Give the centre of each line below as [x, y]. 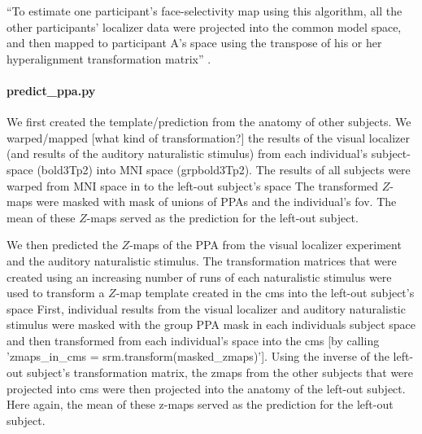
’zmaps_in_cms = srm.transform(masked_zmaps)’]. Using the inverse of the [198, 356]
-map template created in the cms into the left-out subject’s [265, 293]
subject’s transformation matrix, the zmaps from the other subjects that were [220, 373]
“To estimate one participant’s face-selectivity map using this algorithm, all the [204, 11]
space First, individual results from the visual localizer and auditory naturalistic [206, 308]
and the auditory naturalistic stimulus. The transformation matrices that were [202, 260]
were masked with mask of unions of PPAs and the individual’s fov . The [216, 202]
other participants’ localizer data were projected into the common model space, [204, 26]
